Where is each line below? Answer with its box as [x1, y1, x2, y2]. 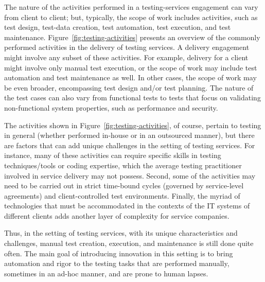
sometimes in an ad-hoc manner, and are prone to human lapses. [4, 268, 208, 278]
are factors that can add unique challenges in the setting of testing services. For [4, 139, 255, 150]
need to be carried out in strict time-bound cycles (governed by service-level [4, 180, 244, 191]
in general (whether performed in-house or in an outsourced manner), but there [4, 130, 255, 140]
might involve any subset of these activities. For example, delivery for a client [4, 51, 249, 62]
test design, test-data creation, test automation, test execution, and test [4, 22, 231, 32]
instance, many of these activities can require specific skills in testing [4, 150, 221, 161]
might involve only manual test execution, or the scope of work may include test [4, 62, 257, 73]
